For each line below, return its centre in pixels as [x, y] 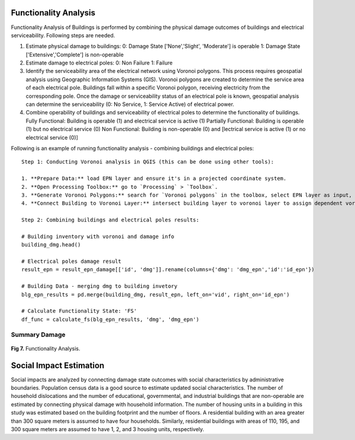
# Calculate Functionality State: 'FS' [79, 311]
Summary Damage [38, 335]
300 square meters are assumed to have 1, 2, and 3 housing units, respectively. [107, 429]
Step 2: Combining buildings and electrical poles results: [110, 220]
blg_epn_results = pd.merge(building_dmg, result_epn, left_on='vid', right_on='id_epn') [156, 294]
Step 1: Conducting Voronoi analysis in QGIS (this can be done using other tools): [148, 162]
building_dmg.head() [51, 245]
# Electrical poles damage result [71, 261]
